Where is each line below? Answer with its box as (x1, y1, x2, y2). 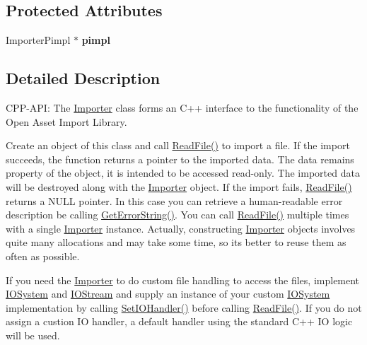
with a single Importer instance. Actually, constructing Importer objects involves (6, 221, 356, 235)
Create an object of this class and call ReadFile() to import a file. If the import (6, 138, 350, 153)
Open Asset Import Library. (6, 114, 127, 129)
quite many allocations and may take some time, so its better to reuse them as (6, 235, 346, 250)
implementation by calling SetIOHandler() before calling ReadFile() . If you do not (6, 300, 362, 315)
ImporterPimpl (6, 33, 71, 47)
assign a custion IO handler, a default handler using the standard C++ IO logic (6, 314, 353, 329)
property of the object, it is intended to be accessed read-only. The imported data (6, 165, 360, 180)
